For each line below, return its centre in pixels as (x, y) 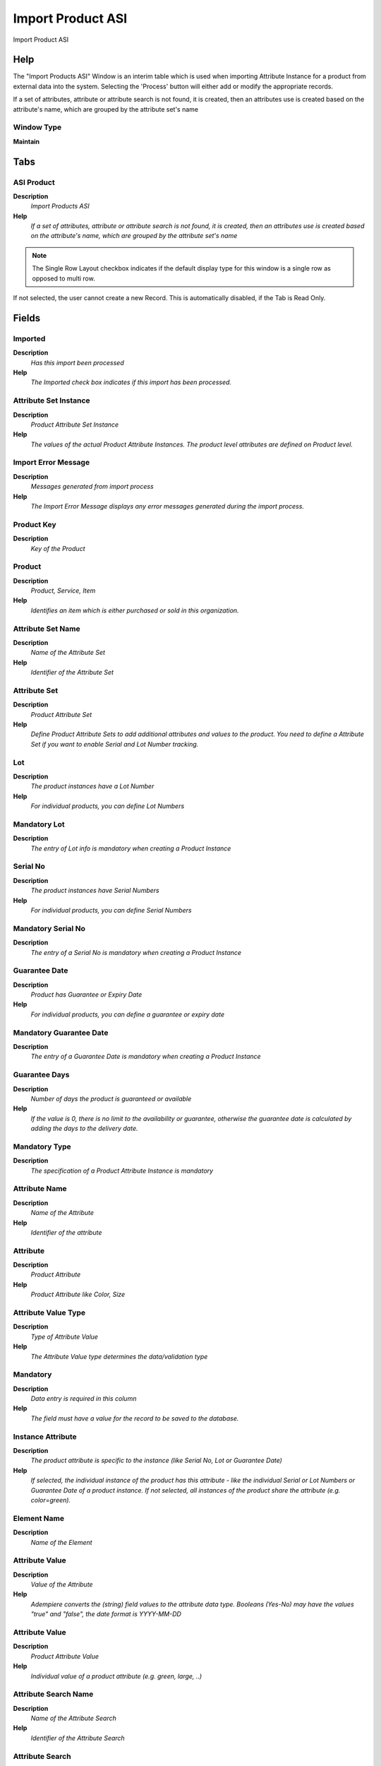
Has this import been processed (77, 362)
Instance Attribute (45, 1436)
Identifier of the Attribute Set (72, 672)
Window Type (37, 127)
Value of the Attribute (62, 1584)
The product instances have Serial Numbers (95, 891)
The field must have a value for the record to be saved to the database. (135, 1418)
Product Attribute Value (65, 1656)
